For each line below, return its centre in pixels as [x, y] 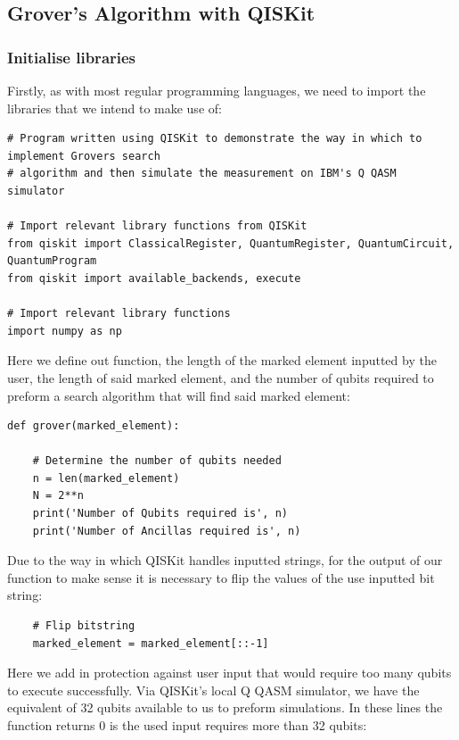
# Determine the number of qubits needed [157, 461]
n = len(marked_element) [106, 478]
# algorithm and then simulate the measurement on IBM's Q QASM [202, 174]
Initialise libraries [72, 57]
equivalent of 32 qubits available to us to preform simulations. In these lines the [225, 707]
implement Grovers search [84, 156]
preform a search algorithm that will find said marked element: [179, 395]
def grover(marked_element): [94, 426]
